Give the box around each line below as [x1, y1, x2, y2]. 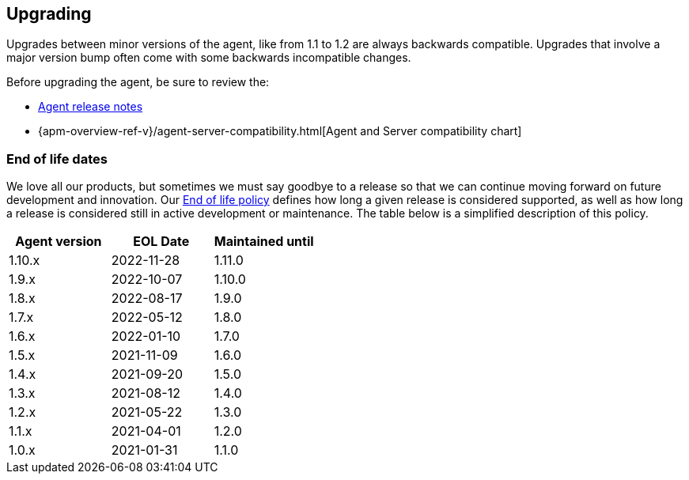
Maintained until [214, 233, 314, 250]
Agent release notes [38, 100, 143, 114]
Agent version [15, 233, 102, 250]
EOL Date [133, 233, 190, 250]
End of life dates [6, 150, 108, 167]
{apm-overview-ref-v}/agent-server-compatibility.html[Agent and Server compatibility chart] [38, 124, 522, 138]
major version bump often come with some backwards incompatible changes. [6, 51, 411, 65]
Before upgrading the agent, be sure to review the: [6, 75, 270, 89]
